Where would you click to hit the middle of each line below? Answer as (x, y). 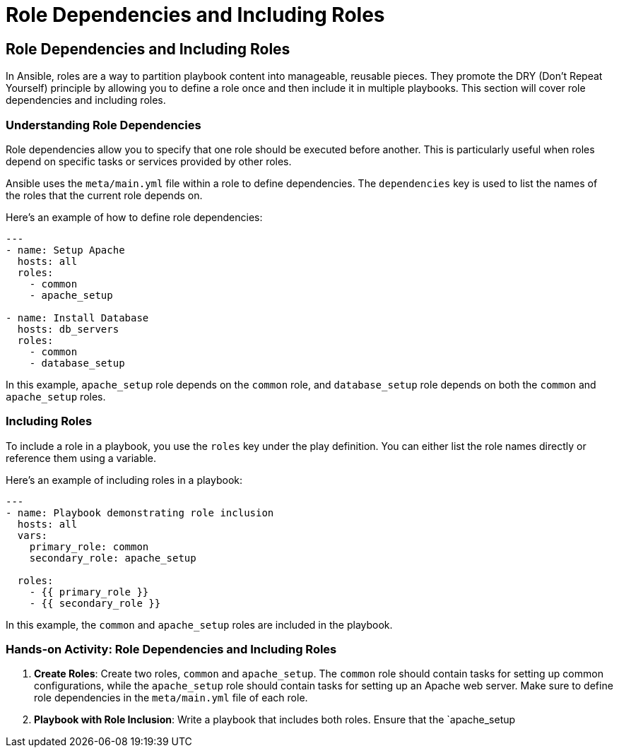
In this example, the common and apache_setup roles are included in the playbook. (199, 624)
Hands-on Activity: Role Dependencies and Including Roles (171, 650)
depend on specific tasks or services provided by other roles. (149, 161)
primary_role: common (89, 546)
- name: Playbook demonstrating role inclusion (140, 512)
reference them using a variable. (81, 458)
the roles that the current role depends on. (104, 195)
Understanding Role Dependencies (104, 125)
